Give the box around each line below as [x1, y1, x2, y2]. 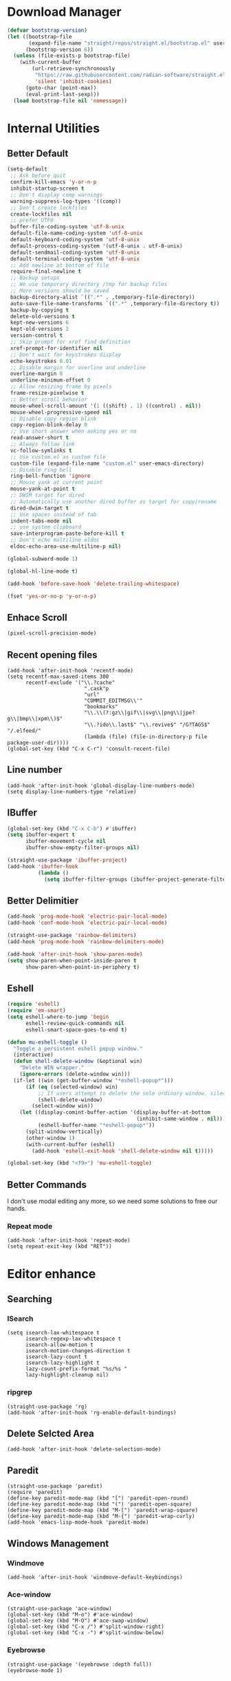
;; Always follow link [10, 441, 76, 448]
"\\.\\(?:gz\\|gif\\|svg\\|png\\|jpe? [83, 709, 195, 716]
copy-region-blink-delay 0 [10, 421, 88, 428]
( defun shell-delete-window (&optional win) [13, 1058, 143, 1065]
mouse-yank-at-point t [10, 485, 76, 492]
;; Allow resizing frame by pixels [10, 383, 112, 391]
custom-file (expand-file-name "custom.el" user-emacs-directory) [10, 460, 205, 467]
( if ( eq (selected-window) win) [25, 1084, 118, 1090]
